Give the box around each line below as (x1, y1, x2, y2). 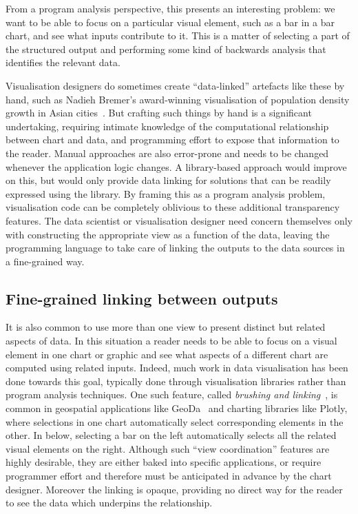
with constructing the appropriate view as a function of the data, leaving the (6, 227, 330, 241)
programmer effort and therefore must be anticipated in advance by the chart (6, 469, 332, 483)
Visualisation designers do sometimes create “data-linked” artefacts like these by (6, 78, 345, 92)
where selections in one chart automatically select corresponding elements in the (6, 414, 344, 429)
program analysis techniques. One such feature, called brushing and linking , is (6, 387, 338, 402)
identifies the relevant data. (6, 55, 120, 70)
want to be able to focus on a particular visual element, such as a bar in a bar (6, 14, 335, 29)
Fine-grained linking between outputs (6, 287, 278, 309)
